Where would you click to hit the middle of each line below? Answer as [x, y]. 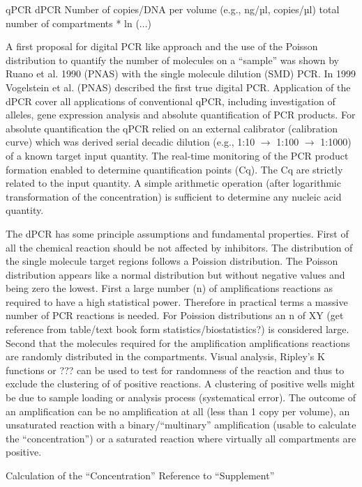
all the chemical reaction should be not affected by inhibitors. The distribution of [179, 247]
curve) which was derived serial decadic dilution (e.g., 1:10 [130, 142]
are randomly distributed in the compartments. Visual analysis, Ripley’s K [165, 356]
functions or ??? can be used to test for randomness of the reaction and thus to [175, 370]
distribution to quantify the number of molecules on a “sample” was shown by [173, 60]
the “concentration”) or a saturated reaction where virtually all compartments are [181, 438]
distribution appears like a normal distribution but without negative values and [175, 274]
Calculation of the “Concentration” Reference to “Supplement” [140, 475]
